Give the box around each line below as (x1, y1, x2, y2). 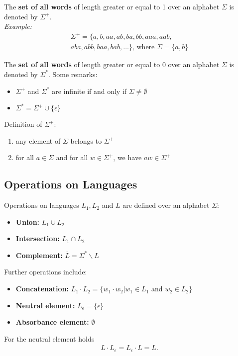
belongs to (70, 135, 102, 146)
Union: (15, 216, 40, 227)
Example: (4, 21, 32, 31)
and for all (56, 152, 88, 163)
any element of (15, 135, 61, 146)
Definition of (4, 119, 42, 129)
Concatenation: (15, 283, 69, 294)
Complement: (15, 250, 63, 260)
